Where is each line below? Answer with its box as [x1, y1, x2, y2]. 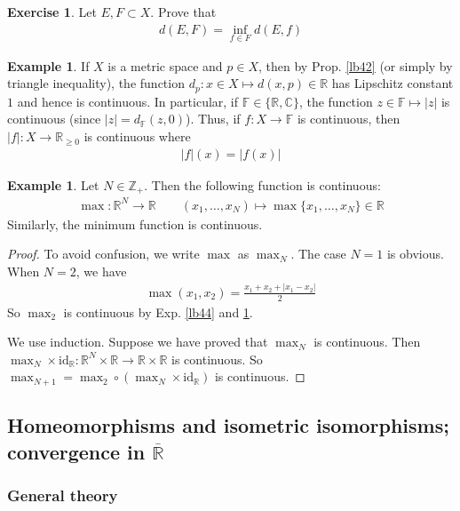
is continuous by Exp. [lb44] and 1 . [63, 302, 253, 321]
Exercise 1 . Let [7, 3, 97, 20]
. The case [290, 244, 346, 263]
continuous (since [7, 109, 101, 128]
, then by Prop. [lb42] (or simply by [258, 56, 453, 75]
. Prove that [150, 3, 217, 20]
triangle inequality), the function [7, 74, 185, 92]
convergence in [7, 437, 146, 465]
